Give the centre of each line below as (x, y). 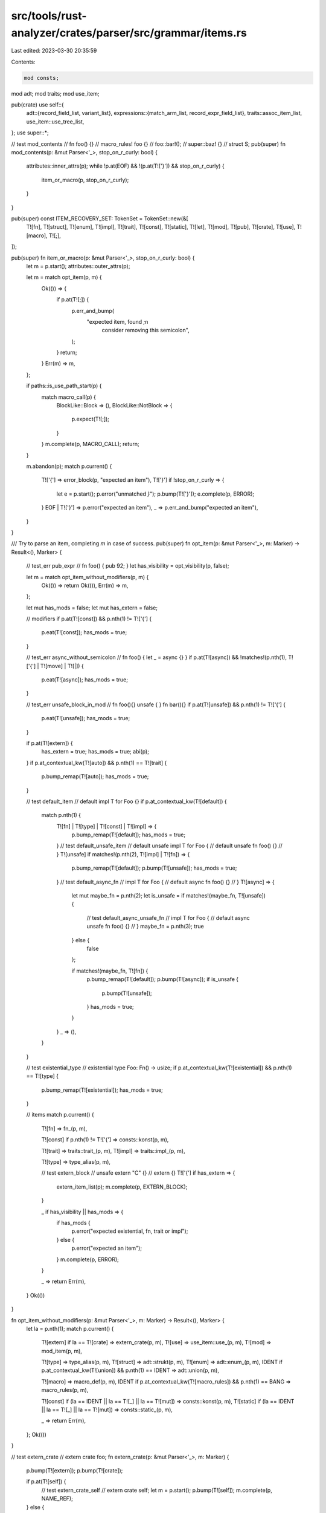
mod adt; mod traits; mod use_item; (55, 93)
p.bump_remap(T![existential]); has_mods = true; (102, 1090)
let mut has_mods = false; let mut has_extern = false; (92, 608)
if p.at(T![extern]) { (50, 743)
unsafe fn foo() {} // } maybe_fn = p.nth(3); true (145, 927)
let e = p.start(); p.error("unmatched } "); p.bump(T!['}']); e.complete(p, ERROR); (155, 494)
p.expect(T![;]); (91, 419)
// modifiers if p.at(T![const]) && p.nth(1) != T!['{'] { (89, 619)
